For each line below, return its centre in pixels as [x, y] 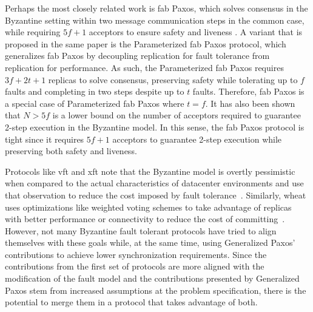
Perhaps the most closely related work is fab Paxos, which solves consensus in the [156, 8]
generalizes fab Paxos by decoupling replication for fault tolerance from [137, 56]
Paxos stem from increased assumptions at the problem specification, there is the [156, 290]
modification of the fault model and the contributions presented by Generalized [152, 278]
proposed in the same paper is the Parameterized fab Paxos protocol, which [146, 43]
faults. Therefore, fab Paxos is [248, 91]
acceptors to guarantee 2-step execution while [197, 139]
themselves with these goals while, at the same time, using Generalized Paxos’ [150, 242]
